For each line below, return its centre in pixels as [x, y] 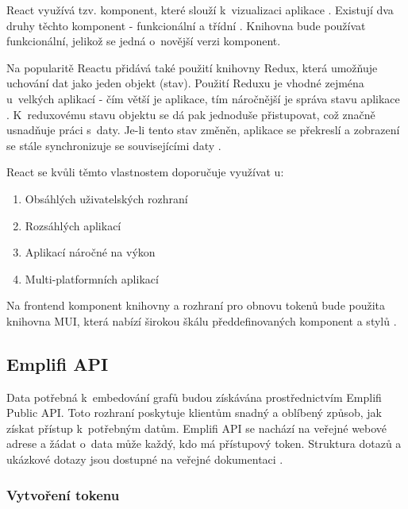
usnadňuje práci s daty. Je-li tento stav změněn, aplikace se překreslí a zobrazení [203, 130]
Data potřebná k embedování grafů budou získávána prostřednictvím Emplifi [194, 397]
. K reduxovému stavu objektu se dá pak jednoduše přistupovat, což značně [191, 114]
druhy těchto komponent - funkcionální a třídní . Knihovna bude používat [186, 25]
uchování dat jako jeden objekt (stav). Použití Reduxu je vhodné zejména [185, 83]
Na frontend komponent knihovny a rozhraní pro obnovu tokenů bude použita [196, 305]
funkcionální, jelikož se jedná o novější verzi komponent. [144, 41]
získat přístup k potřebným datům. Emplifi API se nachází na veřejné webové [197, 428]
